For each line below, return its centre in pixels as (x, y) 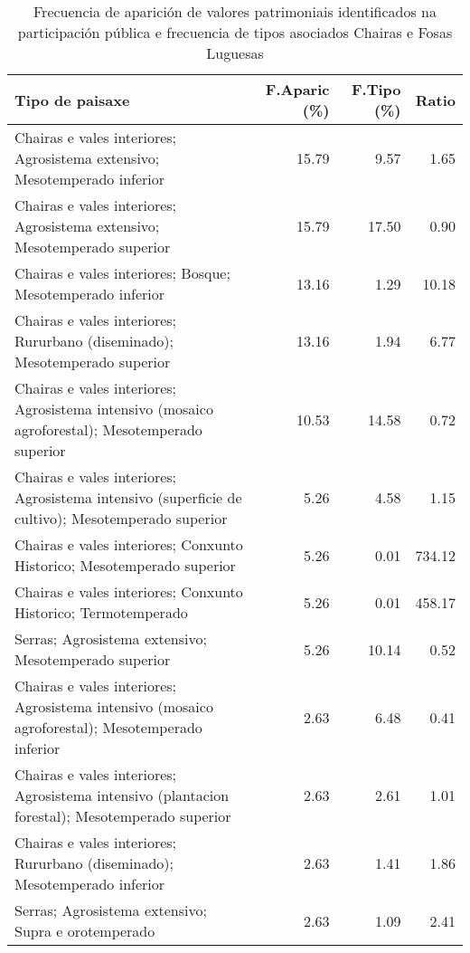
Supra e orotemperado (85, 931)
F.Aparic (297, 89)
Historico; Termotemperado (101, 612)
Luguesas (235, 53)
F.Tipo (376, 89)
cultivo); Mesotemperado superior (121, 518)
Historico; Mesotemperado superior (125, 565)
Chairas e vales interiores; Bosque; (122, 273)
